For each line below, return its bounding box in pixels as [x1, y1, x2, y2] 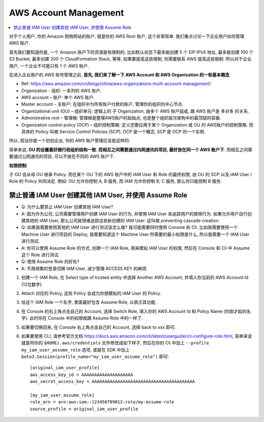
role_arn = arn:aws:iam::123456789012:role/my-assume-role [30, 399, 175, 405]
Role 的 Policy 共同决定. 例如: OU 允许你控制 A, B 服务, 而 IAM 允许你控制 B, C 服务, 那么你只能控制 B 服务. [9, 178, 222, 184]
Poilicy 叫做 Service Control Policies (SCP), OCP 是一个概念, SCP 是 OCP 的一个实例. [35, 129, 205, 134]
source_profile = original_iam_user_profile [30, 406, 139, 412]
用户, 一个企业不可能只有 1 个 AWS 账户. [9, 63, 89, 68]
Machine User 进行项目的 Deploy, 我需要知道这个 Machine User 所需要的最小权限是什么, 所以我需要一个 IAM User [21, 231, 250, 237]
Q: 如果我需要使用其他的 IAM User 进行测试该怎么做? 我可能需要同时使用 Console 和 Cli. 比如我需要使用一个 [21, 224, 238, 230]
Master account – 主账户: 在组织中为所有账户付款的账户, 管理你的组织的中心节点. [21, 101, 183, 107]
